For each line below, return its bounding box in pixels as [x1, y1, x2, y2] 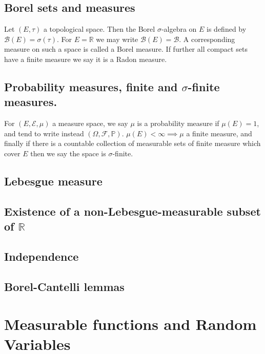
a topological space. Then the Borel [43, 24, 155, 34]
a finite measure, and [186, 128, 252, 138]
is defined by [207, 24, 247, 34]
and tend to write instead [4, 128, 84, 138]
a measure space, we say [52, 118, 128, 129]
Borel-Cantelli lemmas [4, 278, 125, 294]
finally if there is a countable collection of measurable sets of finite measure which [4, 138, 261, 149]
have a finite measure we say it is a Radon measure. [4, 53, 167, 64]
